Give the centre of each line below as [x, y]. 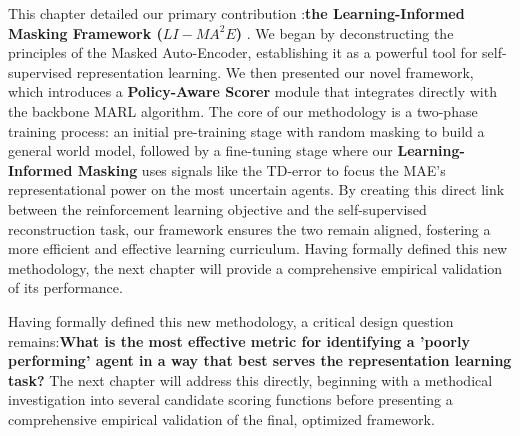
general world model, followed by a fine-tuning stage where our [200, 150]
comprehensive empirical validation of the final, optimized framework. [221, 418]
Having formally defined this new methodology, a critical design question [231, 320]
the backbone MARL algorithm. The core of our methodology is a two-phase [243, 110]
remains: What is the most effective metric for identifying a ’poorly [239, 340]
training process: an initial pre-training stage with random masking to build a [246, 130]
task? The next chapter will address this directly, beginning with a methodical [250, 379]
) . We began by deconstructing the [344, 32]
